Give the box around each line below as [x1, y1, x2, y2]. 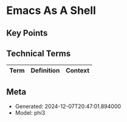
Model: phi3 [15, 109, 46, 117]
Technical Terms [6, 48, 71, 58]
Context [66, 66, 90, 75]
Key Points [6, 28, 48, 38]
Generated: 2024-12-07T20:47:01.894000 [15, 103, 122, 110]
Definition [30, 66, 60, 75]
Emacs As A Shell [6, 4, 96, 18]
